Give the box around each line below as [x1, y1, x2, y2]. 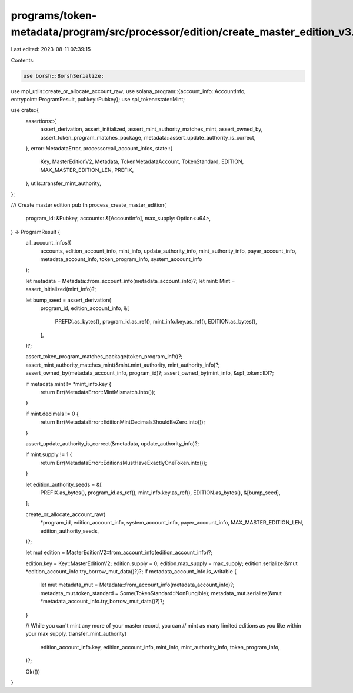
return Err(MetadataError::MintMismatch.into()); [40, 389, 156, 396]
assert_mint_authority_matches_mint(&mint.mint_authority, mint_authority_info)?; [25, 361, 220, 368]
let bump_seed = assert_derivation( [25, 296, 111, 303]
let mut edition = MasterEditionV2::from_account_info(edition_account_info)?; [25, 549, 213, 556]
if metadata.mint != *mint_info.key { [25, 380, 112, 387]
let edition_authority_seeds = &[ [25, 481, 102, 488]
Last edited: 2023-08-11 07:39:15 [11, 46, 91, 53]
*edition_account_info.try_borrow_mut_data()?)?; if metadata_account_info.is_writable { [25, 568, 237, 575]
